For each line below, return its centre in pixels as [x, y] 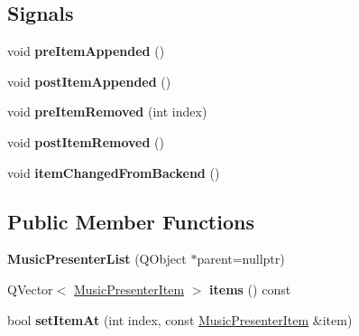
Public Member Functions [131, 221]
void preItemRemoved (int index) [107, 112]
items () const [250, 289]
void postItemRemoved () [86, 141]
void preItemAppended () [86, 51]
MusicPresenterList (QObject [97, 259]
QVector [30, 289]
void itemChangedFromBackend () [114, 172]
